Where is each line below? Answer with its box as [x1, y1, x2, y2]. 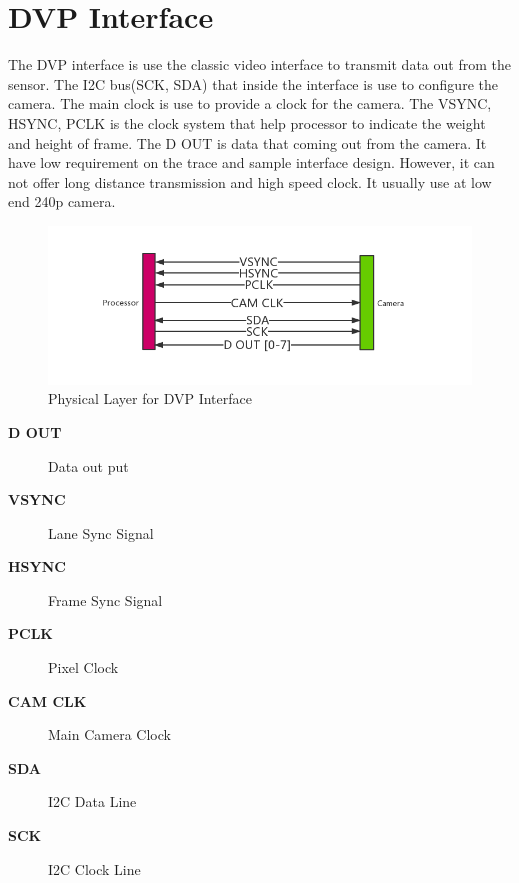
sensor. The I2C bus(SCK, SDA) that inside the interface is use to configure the [8, 73, 498, 94]
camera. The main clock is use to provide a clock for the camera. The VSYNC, [8, 93, 492, 114]
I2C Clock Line [48, 858, 141, 879]
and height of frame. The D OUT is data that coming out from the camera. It [8, 132, 487, 153]
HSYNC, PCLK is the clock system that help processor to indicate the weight [8, 112, 486, 133]
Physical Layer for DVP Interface [48, 388, 252, 409]
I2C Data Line [48, 791, 137, 812]
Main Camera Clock [48, 724, 171, 745]
